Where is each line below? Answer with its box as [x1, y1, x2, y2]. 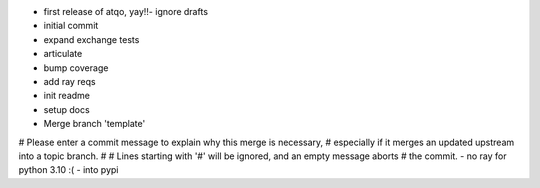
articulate [43, 48, 83, 60]
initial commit [43, 20, 99, 32]
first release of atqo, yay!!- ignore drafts [43, 6, 209, 17]
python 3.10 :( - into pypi [18, 164, 119, 176]
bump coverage [43, 61, 109, 74]
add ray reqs [43, 75, 96, 87]
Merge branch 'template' [43, 118, 146, 130]
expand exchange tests [43, 33, 140, 45]
